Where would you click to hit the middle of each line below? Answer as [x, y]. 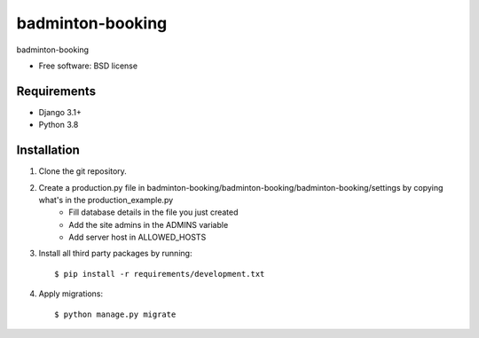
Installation [48, 150]
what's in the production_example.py [106, 200]
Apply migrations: [71, 294]
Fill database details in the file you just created [153, 212]
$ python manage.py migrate [115, 314]
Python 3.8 [59, 125]
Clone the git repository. [83, 171]
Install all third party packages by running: [115, 254]
